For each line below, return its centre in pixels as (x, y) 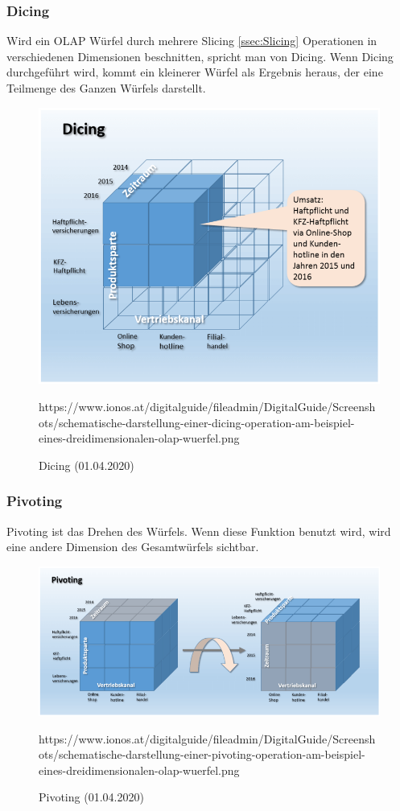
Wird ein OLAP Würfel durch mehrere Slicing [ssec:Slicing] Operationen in (192, 41)
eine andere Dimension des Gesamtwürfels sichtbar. (133, 547)
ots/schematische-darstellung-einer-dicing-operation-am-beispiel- (197, 422)
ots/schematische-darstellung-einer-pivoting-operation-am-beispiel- (202, 754)
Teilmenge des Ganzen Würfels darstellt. (106, 88)
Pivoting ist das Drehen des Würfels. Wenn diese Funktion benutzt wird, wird (199, 531)
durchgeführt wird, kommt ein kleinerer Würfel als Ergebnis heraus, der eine (195, 72)
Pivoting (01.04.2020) (91, 797)
